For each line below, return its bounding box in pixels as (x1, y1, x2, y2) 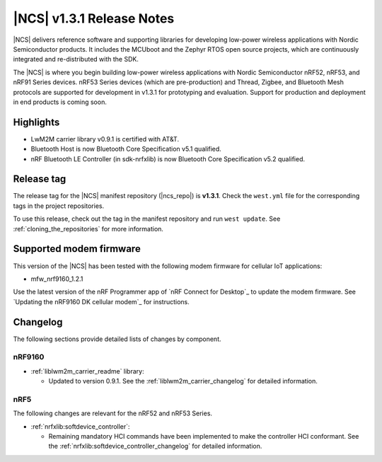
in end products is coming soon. (13, 98, 108, 106)
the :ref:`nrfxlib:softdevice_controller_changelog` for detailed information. (48, 442, 262, 451)
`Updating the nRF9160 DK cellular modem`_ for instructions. (13, 297, 190, 306)
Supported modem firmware (13, 243, 141, 255)
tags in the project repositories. (13, 202, 105, 210)
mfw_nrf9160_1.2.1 (30, 275, 83, 283)
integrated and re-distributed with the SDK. (13, 55, 139, 64)
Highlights (13, 116, 60, 128)
